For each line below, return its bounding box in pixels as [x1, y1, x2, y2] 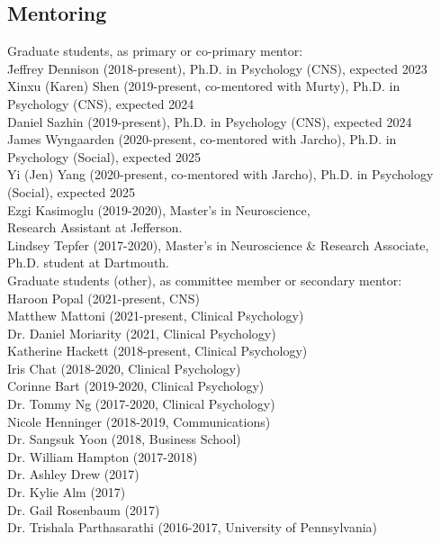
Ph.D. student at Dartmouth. [7, 253, 170, 272]
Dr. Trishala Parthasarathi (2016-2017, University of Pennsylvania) [7, 518, 378, 537]
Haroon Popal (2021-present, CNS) [7, 288, 200, 307]
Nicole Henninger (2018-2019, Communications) [7, 412, 271, 430]
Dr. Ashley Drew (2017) [7, 465, 139, 484]
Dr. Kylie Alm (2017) [7, 483, 126, 502]
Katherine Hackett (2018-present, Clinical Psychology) [7, 341, 308, 360]
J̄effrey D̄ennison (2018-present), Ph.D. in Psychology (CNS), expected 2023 [7, 59, 427, 77]
